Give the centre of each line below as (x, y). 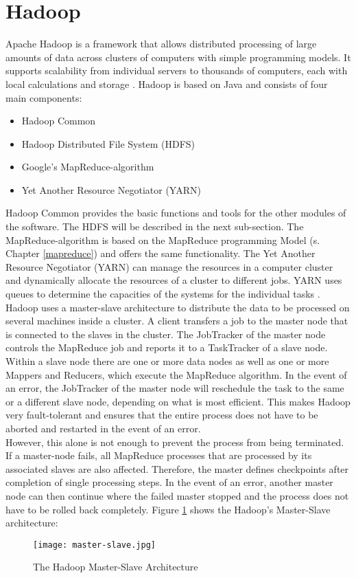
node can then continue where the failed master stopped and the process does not (177, 495)
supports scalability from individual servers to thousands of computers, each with (177, 70)
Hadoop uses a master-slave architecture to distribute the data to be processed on (178, 307)
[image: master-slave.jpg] (94, 545)
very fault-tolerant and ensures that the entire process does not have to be (162, 415)
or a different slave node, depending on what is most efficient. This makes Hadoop (178, 401)
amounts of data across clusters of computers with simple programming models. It (178, 57)
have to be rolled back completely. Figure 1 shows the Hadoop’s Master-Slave (168, 509)
